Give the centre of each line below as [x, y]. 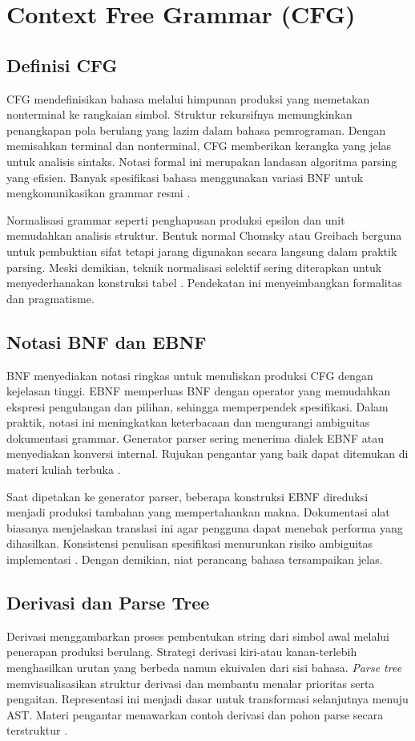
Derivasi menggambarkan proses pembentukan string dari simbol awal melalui [198, 636]
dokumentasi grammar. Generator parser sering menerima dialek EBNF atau [195, 437]
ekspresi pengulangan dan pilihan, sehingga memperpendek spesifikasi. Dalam [197, 406]
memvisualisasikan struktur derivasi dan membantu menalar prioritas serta [191, 683]
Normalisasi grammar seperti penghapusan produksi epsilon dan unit [176, 219]
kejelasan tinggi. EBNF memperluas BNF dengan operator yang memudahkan [199, 391]
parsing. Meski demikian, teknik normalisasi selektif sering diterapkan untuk [194, 267]
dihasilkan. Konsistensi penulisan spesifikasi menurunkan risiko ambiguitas [190, 543]
